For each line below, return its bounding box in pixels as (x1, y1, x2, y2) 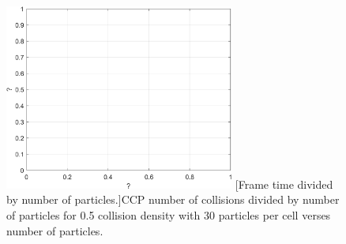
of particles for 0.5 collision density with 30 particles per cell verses (6, 206, 331, 223)
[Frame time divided (235, 175, 333, 192)
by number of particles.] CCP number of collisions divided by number (6, 191, 340, 208)
